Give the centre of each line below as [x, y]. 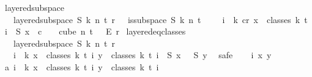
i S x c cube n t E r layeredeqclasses [95, 31]
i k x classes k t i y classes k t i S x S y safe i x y [142, 55]
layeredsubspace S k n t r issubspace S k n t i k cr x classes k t [160, 19]
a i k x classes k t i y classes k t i [82, 66]
